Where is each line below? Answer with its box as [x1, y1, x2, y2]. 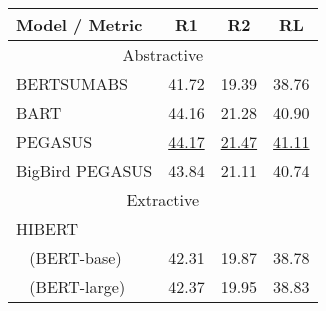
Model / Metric [16, 13, 143, 36]
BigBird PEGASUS [16, 159, 153, 182]
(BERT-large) [29, 275, 126, 298]
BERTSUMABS [16, 72, 129, 95]
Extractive [126, 188, 200, 211]
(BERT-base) [29, 246, 122, 269]
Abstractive [122, 43, 204, 66]
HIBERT [16, 217, 79, 240]
